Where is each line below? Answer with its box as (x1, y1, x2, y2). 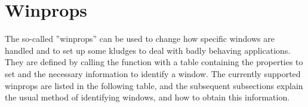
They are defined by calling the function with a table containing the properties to (5, 56, 303, 68)
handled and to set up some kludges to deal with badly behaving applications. (5, 44, 291, 56)
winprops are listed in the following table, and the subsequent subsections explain (5, 79, 303, 91)
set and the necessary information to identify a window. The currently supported (5, 67, 301, 80)
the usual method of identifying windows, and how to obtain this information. (5, 91, 290, 103)
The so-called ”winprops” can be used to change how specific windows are (5, 32, 275, 45)
